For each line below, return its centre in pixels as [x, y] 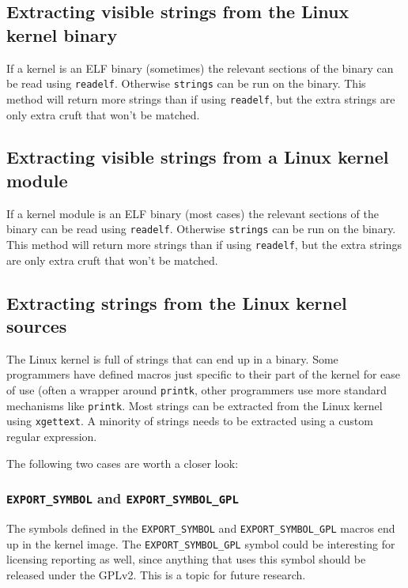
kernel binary [62, 34]
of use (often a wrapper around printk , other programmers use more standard [197, 389]
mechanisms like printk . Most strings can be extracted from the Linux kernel [195, 405]
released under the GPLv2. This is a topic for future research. [156, 574]
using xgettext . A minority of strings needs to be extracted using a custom [190, 421]
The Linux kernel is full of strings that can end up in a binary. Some [172, 358]
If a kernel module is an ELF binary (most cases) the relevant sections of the [193, 213]
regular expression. [52, 436]
